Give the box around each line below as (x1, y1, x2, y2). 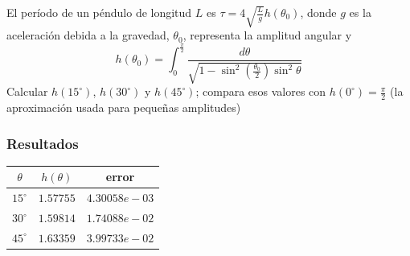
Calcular (6, 83, 48, 100)
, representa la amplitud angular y (182, 27, 352, 43)
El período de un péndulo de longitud (6, 4, 192, 20)
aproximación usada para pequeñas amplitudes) (6, 99, 241, 116)
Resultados (6, 133, 79, 153)
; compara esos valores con (195, 83, 326, 100)
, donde (300, 4, 337, 20)
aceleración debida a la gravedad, (6, 27, 170, 43)
